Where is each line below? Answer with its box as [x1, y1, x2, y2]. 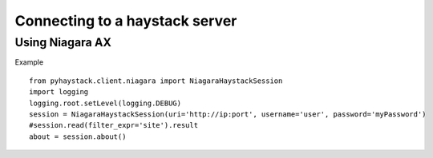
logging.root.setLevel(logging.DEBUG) [29, 98, 182, 108]
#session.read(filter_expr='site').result [29, 120, 199, 130]
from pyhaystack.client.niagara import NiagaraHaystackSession [29, 76, 283, 85]
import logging [29, 88, 89, 97]
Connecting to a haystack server [14, 12, 237, 30]
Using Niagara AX [14, 35, 112, 49]
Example [14, 57, 44, 67]
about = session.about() [29, 132, 127, 141]
